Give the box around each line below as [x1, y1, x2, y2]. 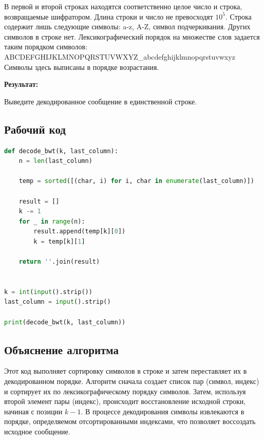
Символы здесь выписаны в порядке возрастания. [4, 61, 159, 72]
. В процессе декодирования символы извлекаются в [81, 406, 244, 416]
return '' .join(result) [18, 258, 100, 266]
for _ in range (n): [18, 217, 85, 225]
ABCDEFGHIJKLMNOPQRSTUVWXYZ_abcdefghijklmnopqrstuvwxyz [4, 51, 235, 62]
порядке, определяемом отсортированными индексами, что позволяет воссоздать [4, 416, 256, 427]
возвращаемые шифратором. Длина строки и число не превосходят [4, 11, 213, 22]
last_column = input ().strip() [4, 298, 111, 306]
